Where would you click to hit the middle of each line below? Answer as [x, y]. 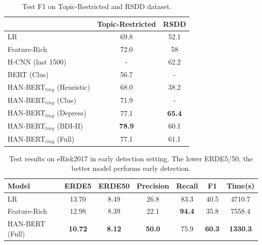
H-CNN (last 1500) [37, 62]
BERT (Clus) [28, 74]
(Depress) [72, 113]
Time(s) [240, 185]
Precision [153, 185]
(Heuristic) [73, 86]
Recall [187, 185]
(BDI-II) [70, 125]
